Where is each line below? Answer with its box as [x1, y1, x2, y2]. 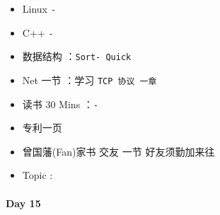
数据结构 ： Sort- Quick [22, 49, 132, 64]
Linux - [22, 1, 56, 16]
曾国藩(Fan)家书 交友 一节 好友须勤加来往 [22, 144, 215, 158]
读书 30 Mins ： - [22, 96, 98, 111]
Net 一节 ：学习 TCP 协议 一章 [22, 72, 157, 87]
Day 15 [6, 195, 41, 210]
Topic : [22, 168, 53, 182]
